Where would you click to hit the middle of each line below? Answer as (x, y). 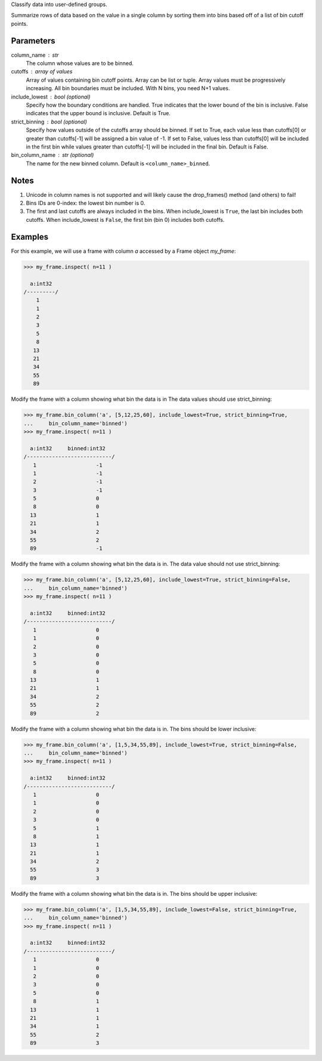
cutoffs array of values (42, 72)
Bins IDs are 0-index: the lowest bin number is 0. (86, 203)
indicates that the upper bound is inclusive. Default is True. (98, 113)
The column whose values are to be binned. (80, 63)
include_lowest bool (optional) (51, 97)
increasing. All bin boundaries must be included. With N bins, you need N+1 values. (128, 88)
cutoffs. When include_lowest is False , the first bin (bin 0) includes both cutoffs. (125, 219)
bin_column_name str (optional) (52, 155)
